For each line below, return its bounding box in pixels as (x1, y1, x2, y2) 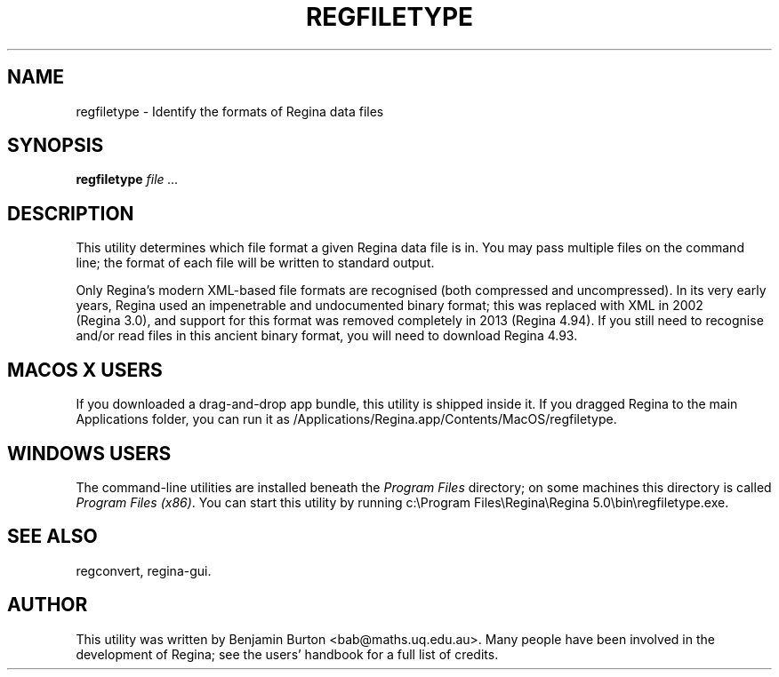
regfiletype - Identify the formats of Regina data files (76, 103, 384, 119)
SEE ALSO (7, 525, 98, 548)
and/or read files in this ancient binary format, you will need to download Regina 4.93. (76, 328, 578, 344)
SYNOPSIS (7, 134, 104, 157)
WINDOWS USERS (7, 442, 172, 465)
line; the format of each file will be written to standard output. (76, 255, 435, 271)
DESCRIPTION (7, 202, 134, 225)
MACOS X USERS (7, 358, 163, 381)
